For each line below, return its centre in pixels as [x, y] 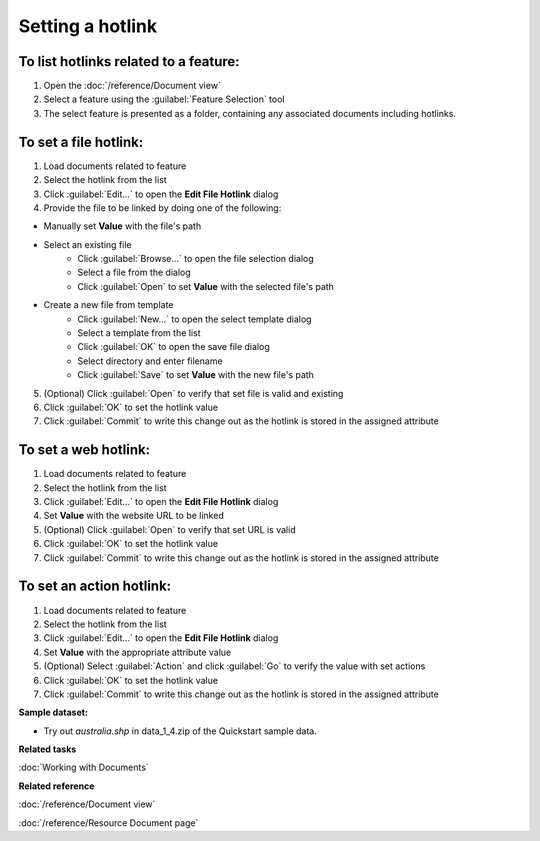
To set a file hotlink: [81, 141]
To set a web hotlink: [84, 450]
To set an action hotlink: [95, 586]
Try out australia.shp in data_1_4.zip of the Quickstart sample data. [180, 731]
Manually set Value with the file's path [122, 226]
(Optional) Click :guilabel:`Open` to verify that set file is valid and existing [193, 393]
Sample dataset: [53, 712]
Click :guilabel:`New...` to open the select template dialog [194, 319]
